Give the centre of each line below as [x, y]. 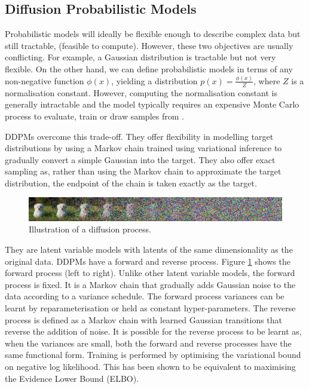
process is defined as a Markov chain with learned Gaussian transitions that [144, 319]
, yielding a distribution [154, 80]
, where [267, 80]
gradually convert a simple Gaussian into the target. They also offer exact [140, 159]
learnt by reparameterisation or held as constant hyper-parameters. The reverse [150, 307]
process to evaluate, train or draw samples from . [94, 116]
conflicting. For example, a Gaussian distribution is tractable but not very [140, 57]
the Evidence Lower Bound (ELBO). [72, 378]
